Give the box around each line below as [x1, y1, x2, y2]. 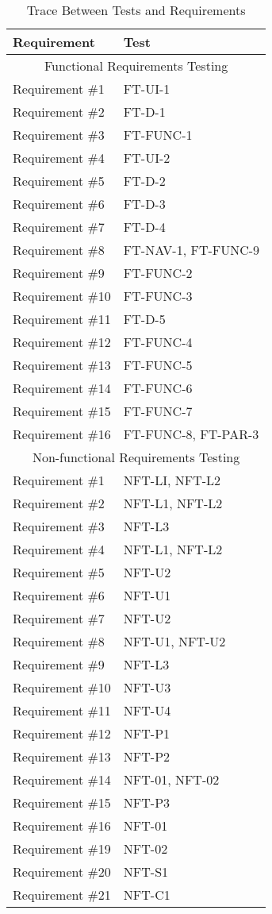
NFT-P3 [123, 793, 170, 812]
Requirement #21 [13, 885, 111, 904]
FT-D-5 [123, 310, 166, 328]
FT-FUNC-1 [123, 125, 193, 144]
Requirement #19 [13, 839, 111, 858]
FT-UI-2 [123, 148, 170, 167]
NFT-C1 [123, 885, 170, 904]
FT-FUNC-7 [123, 402, 193, 420]
